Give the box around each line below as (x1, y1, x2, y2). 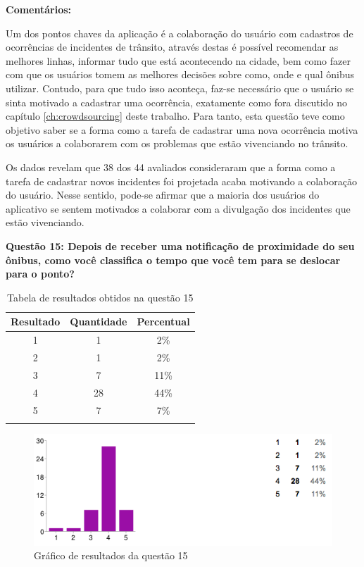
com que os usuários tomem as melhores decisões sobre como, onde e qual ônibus (6, 67, 354, 82)
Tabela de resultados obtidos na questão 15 (7, 289, 194, 304)
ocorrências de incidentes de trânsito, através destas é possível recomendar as (6, 39, 339, 54)
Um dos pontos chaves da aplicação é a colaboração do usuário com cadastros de (6, 25, 353, 40)
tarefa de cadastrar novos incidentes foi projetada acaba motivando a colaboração (6, 173, 357, 188)
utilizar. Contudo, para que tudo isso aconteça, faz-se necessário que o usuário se (6, 80, 354, 95)
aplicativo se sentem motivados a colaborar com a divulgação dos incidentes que (6, 201, 351, 216)
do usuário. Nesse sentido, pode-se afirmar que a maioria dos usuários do (6, 187, 320, 202)
